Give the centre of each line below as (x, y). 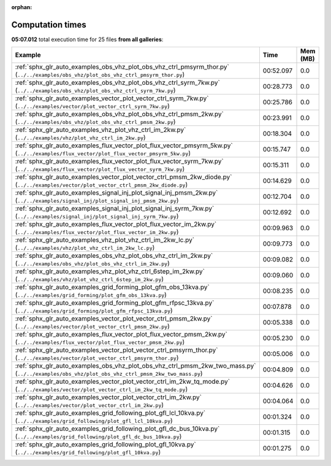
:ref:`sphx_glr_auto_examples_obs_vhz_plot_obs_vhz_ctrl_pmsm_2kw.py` (119, 114)
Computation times (49, 25)
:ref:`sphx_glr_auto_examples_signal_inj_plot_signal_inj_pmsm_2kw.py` (116, 193)
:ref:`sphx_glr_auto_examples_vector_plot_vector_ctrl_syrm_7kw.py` (112, 98)
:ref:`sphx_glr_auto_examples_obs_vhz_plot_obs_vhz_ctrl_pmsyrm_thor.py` (122, 67)
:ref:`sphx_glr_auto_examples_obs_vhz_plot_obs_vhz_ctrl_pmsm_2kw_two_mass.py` (135, 366)
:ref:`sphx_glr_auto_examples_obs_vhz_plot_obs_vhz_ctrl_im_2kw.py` (114, 256)
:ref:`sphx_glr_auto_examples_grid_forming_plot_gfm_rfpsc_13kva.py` (115, 303)
